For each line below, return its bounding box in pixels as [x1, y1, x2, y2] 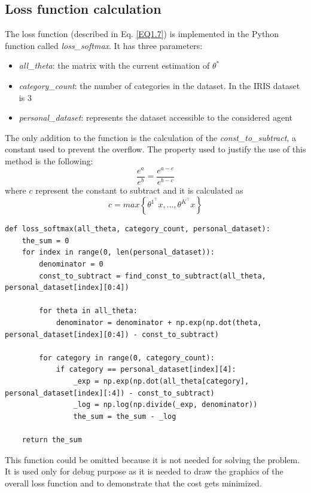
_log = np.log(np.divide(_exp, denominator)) [73, 400, 258, 409]
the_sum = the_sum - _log [73, 412, 176, 421]
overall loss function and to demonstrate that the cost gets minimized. [5, 476, 262, 489]
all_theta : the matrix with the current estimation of [19, 59, 210, 72]
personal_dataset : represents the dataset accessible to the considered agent [19, 111, 293, 124]
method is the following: [5, 154, 93, 167]
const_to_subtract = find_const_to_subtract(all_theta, [39, 271, 266, 280]
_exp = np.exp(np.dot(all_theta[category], [73, 377, 249, 385]
